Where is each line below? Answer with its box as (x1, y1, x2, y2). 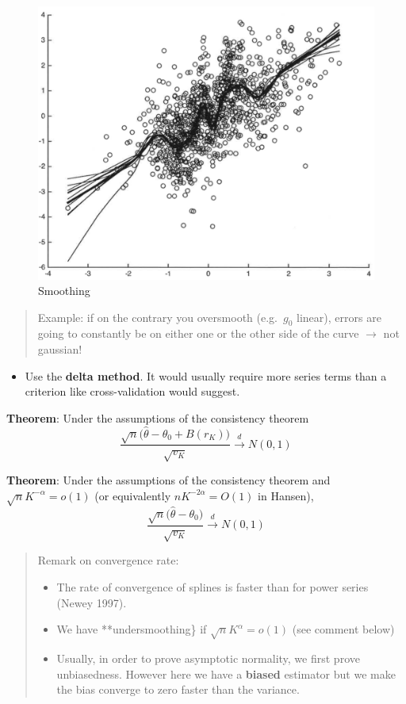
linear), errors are (297, 308, 381, 325)
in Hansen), (258, 487, 314, 503)
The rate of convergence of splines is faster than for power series (56, 578, 369, 595)
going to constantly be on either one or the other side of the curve (37, 325, 359, 342)
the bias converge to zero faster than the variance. (56, 681, 300, 698)
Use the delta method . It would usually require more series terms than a (25, 367, 387, 384)
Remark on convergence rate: (37, 552, 179, 568)
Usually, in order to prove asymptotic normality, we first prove (56, 649, 360, 666)
